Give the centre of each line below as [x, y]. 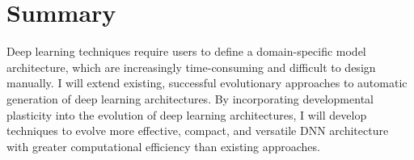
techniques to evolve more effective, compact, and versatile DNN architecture [198, 131]
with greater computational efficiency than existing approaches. [163, 146]
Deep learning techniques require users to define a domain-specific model [186, 51]
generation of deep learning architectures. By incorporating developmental [190, 98]
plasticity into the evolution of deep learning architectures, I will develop [187, 114]
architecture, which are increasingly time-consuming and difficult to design [191, 67]
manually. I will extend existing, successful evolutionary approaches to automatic [207, 83]
